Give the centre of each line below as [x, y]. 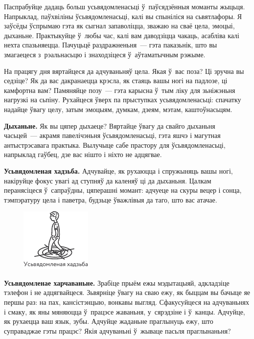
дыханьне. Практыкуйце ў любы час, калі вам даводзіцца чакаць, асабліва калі [122, 35]
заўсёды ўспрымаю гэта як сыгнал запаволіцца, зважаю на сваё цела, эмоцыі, [119, 26]
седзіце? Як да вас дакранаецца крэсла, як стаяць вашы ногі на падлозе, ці [116, 80]
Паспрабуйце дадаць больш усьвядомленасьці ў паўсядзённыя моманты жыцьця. [125, 6]
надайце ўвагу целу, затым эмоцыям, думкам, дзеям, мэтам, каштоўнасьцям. [118, 109]
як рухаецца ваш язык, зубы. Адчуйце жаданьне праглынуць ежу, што [109, 321]
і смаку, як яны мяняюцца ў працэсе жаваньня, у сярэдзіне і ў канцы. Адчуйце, [125, 311]
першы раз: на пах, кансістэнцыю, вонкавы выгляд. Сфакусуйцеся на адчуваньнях [127, 302]
